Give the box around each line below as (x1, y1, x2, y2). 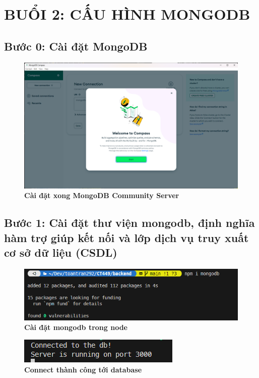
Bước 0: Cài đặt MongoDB (4, 38, 148, 54)
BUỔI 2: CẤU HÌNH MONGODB (4, 4, 250, 24)
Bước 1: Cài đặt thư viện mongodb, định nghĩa (4, 215, 255, 230)
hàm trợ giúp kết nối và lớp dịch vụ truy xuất (4, 229, 249, 245)
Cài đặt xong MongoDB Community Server (24, 190, 179, 201)
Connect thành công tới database (24, 364, 142, 374)
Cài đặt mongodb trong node (24, 322, 127, 333)
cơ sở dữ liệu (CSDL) (4, 245, 117, 260)
